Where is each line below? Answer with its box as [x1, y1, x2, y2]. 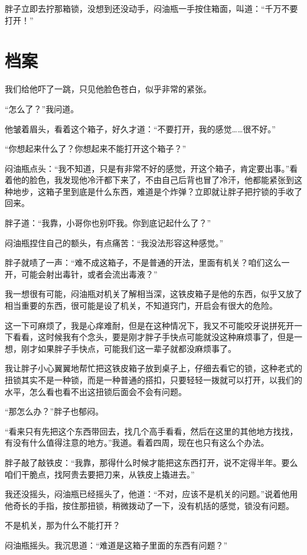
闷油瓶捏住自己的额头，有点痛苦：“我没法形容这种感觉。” [5, 236, 224, 249]
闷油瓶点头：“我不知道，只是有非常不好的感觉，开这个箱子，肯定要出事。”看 [5, 162, 298, 174]
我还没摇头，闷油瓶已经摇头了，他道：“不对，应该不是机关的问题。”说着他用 [5, 488, 298, 500]
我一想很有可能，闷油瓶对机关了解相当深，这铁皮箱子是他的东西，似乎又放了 [5, 288, 302, 300]
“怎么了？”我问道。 [5, 102, 79, 115]
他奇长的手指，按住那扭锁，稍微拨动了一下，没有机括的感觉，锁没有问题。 [5, 499, 294, 511]
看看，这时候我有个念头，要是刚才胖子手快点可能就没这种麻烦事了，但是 [12, 331, 294, 343]
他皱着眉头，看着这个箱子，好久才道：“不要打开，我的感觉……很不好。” [5, 122, 276, 135]
